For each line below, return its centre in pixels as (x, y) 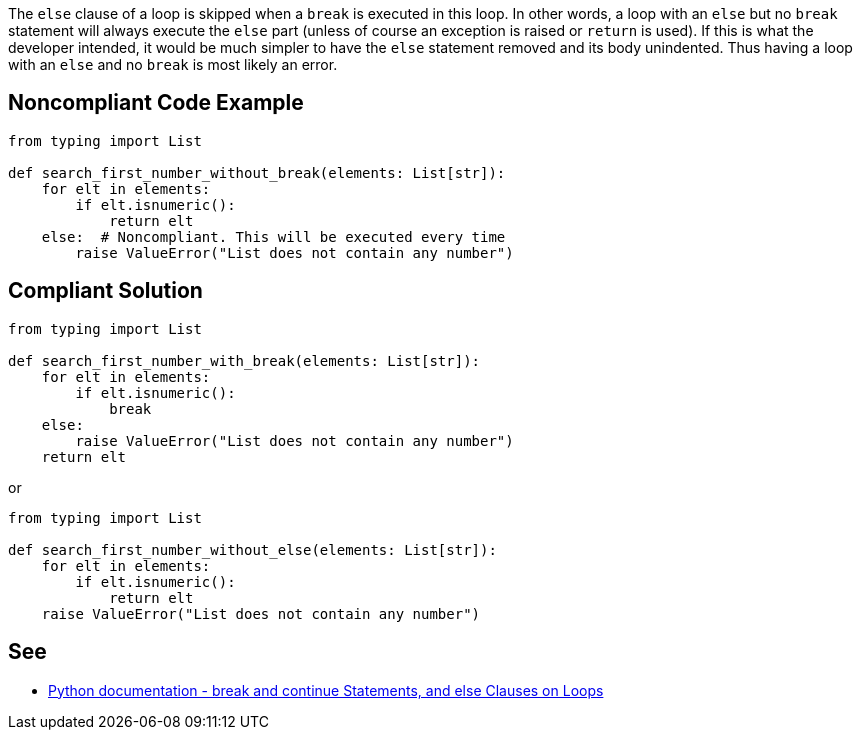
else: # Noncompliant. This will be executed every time (273, 236)
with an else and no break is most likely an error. (173, 64)
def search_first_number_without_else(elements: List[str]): (252, 549)
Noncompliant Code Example (156, 103)
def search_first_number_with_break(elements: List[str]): (244, 360)
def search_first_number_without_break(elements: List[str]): (257, 172)
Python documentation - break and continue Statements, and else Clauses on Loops (326, 690)
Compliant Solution (105, 291)
